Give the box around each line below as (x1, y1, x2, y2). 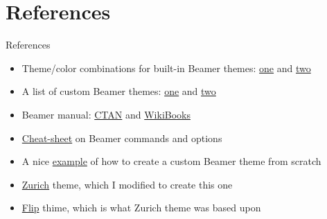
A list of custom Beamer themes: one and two (21, 84, 216, 98)
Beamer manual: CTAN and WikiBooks (21, 107, 191, 121)
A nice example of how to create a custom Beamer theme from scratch (21, 154, 321, 168)
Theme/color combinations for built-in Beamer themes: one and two (21, 60, 311, 75)
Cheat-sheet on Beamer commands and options (21, 130, 222, 145)
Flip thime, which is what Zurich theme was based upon (21, 200, 261, 215)
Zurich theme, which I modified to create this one (21, 177, 233, 191)
